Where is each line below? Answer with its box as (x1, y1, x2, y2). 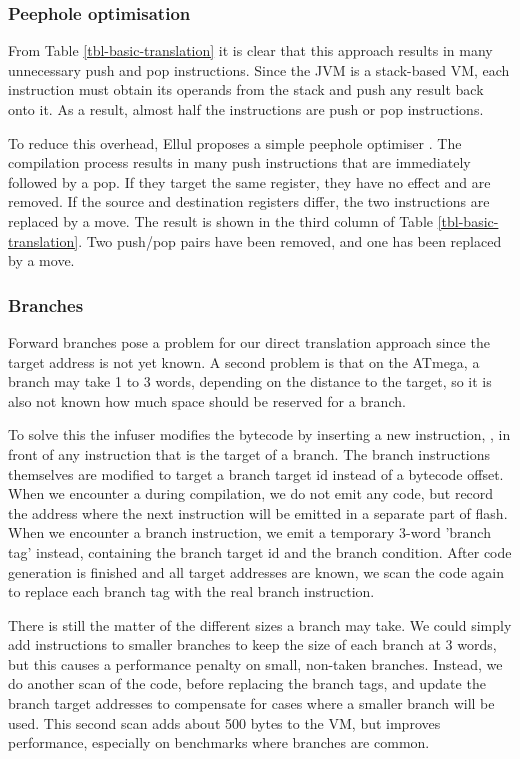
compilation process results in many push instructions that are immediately (8, 152, 471, 173)
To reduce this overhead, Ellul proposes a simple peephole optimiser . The (8, 132, 462, 153)
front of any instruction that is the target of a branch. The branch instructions (8, 443, 491, 464)
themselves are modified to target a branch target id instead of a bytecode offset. (8, 463, 504, 484)
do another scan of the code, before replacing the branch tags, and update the (8, 673, 486, 694)
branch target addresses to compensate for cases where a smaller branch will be (8, 693, 495, 714)
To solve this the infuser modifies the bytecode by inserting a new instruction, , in (8, 424, 511, 445)
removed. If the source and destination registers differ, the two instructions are (8, 191, 490, 212)
